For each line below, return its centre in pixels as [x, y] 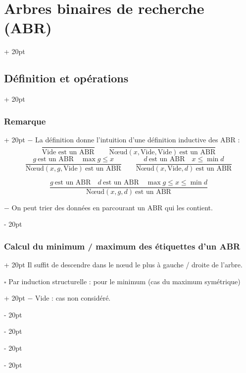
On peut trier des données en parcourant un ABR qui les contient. [112, 207]
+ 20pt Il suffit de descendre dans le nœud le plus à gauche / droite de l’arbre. [123, 265]
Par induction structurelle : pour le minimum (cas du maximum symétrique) [124, 281]
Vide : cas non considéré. [73, 298]
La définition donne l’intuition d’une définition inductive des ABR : [138, 139]
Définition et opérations [66, 78]
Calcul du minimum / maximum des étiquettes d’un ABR [122, 246]
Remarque [25, 121]
